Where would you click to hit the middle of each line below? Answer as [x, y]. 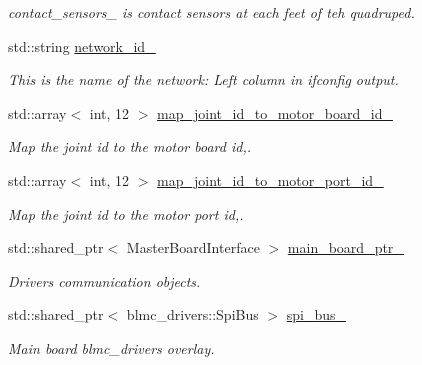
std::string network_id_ [82, 45]
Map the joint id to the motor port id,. [126, 213]
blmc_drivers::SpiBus [192, 314]
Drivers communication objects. [104, 280]
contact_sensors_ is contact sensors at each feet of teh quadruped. [211, 12]
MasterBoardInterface [193, 247]
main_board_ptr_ [345, 247]
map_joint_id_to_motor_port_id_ [270, 179]
